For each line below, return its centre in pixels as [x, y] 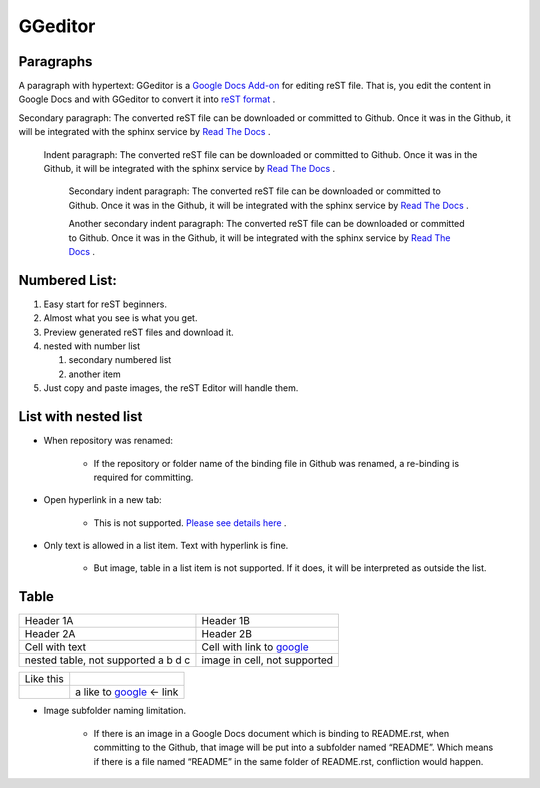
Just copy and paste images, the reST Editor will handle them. [171, 388]
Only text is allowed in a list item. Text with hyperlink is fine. [166, 546]
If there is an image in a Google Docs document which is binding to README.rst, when [271, 733]
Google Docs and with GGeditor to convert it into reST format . [147, 99]
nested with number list [92, 346]
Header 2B [226, 634]
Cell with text [55, 647]
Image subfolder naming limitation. [115, 711]
